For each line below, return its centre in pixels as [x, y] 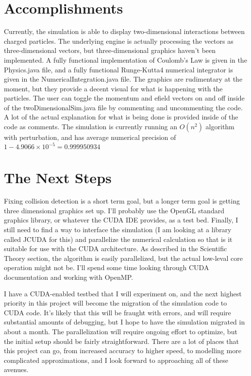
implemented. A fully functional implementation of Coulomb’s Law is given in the [125, 60]
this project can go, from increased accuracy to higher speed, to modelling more [123, 350]
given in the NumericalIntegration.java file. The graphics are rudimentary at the [123, 79]
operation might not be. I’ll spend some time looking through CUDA [107, 267]
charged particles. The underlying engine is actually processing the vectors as [119, 41]
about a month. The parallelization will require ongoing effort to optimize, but [121, 331]
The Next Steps [58, 178]
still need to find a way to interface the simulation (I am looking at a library [118, 230]
